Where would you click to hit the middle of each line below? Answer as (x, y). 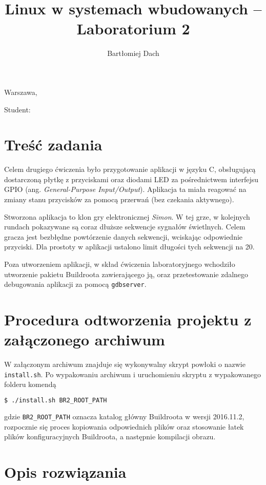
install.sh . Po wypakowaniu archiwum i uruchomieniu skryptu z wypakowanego (132, 374)
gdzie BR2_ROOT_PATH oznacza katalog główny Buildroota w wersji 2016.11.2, (124, 416)
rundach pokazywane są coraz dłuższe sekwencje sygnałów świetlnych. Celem (125, 227)
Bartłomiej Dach (133, 53)
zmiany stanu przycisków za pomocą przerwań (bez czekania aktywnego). (119, 199)
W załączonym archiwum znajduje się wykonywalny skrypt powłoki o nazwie (125, 364)
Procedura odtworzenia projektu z (128, 319)
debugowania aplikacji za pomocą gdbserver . (75, 284)
